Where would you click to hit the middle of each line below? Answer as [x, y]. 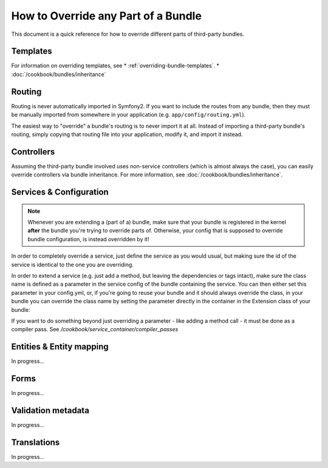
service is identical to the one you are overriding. [72, 264]
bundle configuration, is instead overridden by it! [88, 239]
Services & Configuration [60, 192]
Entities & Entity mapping [60, 347]
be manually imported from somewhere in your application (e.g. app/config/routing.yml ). [128, 115]
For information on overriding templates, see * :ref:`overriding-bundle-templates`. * [115, 66]
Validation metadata [50, 410]
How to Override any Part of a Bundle [106, 16]
